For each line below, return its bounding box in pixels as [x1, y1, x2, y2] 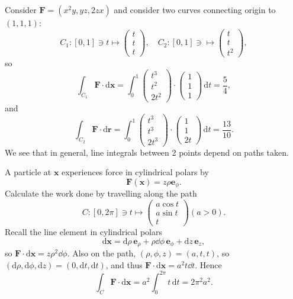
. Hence [195, 258, 222, 271]
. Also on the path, [67, 247, 136, 259]
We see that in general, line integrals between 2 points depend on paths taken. [5, 146, 289, 158]
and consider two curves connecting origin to [114, 4, 276, 15]
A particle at [5, 166, 51, 178]
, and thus [105, 258, 143, 271]
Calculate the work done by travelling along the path [5, 187, 197, 200]
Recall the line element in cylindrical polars [5, 226, 162, 238]
